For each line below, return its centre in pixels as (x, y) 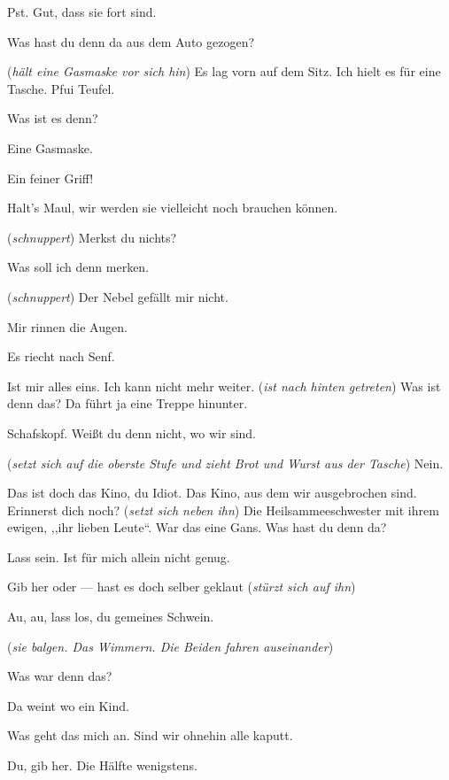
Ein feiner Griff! (50, 178)
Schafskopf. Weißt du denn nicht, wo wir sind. (132, 432)
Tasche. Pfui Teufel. (61, 88)
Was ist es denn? (53, 118)
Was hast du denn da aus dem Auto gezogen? (131, 41)
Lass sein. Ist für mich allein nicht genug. (119, 556)
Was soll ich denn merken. (78, 267)
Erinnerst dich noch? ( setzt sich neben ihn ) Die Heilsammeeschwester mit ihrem (223, 510)
